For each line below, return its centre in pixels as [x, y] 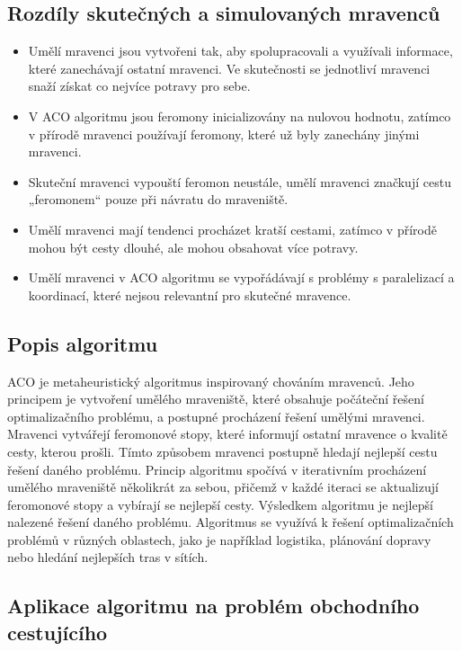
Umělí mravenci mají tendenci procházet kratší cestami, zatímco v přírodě [232, 229]
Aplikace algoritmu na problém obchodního [213, 606]
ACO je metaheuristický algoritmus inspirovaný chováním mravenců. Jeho [211, 381]
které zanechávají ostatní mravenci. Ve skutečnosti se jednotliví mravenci [229, 68]
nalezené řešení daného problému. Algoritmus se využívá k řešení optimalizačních [231, 522]
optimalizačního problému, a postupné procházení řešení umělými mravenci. [216, 416]
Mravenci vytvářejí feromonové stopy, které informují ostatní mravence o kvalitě [227, 434]
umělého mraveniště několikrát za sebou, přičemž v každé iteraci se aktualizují [223, 487]
